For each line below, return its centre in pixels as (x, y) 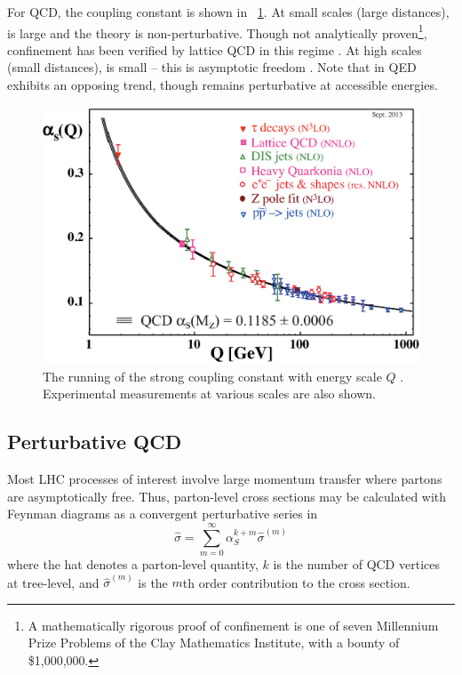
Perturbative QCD (95, 442)
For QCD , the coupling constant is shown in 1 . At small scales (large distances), (228, 12)
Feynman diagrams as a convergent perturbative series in (163, 514)
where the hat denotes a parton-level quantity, (133, 563)
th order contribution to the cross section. (296, 582)
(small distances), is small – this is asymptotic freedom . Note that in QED (212, 67)
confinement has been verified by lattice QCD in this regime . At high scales (215, 49)
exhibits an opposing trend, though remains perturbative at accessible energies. (223, 85)
